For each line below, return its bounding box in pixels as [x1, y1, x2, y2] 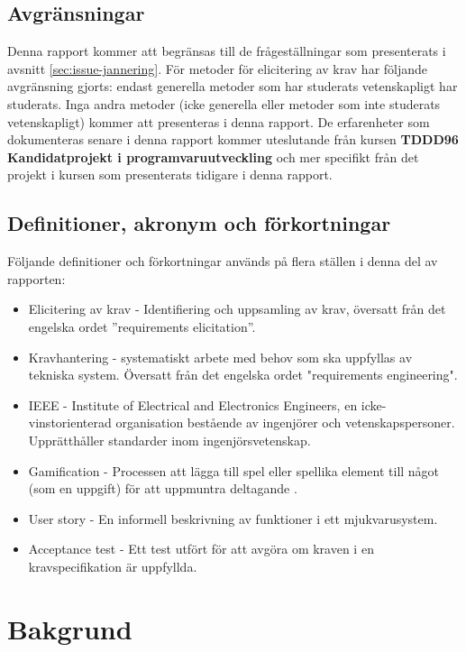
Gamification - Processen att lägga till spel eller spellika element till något [28, 461, 440, 480]
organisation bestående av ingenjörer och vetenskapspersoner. [115, 413, 455, 432]
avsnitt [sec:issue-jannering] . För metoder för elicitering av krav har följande [7, 59, 428, 78]
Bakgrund [7, 610, 132, 647]
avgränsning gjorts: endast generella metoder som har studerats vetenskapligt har [7, 77, 458, 96]
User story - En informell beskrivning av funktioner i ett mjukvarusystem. [28, 509, 438, 528]
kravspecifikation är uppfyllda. [28, 556, 197, 575]
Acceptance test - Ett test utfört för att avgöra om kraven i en [28, 539, 374, 558]
